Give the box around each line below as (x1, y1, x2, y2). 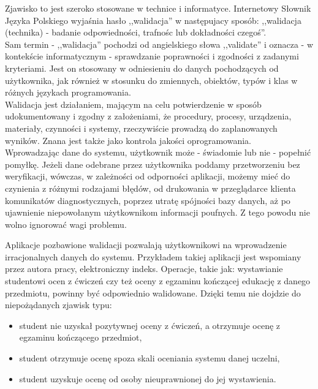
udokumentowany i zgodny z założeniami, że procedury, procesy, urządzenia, (5, 110, 292, 123)
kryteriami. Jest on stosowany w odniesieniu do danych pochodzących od (5, 61, 279, 74)
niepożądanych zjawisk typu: (5, 298, 112, 311)
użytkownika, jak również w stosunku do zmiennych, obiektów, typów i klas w (5, 74, 298, 86)
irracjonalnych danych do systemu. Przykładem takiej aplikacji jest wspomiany (5, 250, 301, 263)
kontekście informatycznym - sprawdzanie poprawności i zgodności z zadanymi (5, 50, 299, 62)
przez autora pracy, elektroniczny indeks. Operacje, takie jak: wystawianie (5, 262, 283, 275)
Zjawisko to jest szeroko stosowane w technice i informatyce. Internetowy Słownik (5, 2, 311, 14)
